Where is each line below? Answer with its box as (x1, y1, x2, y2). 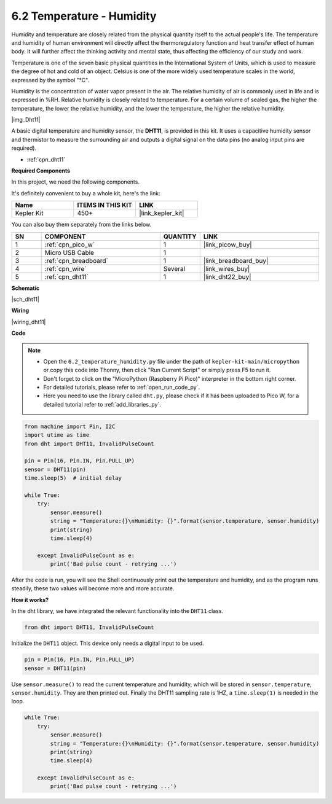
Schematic (11, 284, 40, 292)
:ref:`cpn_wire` (44, 264, 87, 273)
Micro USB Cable (44, 248, 95, 257)
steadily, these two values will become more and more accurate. (11, 585, 175, 592)
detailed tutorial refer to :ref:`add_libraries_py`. (43, 400, 161, 408)
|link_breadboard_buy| (203, 256, 269, 265)
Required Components (11, 167, 71, 174)
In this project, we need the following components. (11, 178, 140, 185)
